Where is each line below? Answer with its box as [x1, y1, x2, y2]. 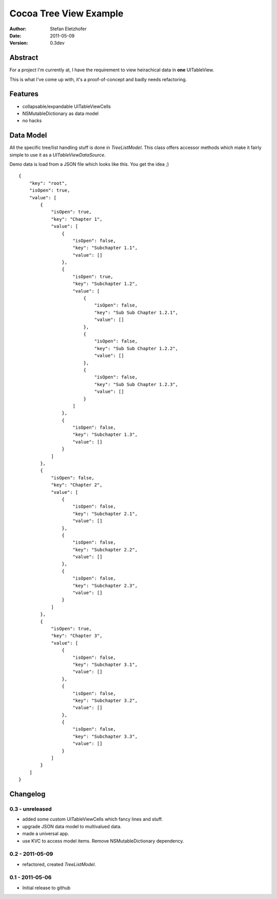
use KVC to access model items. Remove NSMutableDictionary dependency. [22, 837, 184, 844]
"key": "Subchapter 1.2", [72, 281, 138, 287]
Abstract [9, 53, 38, 62]
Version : [9, 40, 28, 46]
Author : [9, 26, 27, 32]
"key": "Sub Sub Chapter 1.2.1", [94, 310, 179, 315]
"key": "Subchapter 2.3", [72, 583, 138, 588]
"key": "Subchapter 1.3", [72, 432, 138, 437]
